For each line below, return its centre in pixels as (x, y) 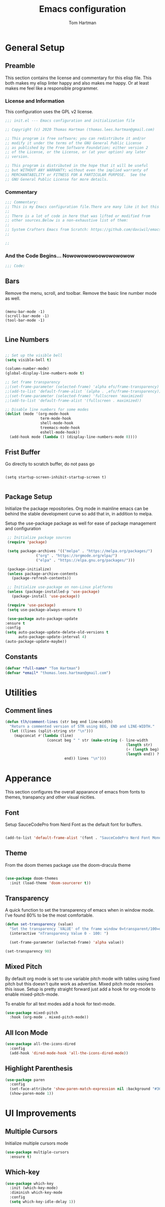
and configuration (23, 529)
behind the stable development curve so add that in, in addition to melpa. (79, 514)
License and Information (35, 101)
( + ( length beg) (143, 749)
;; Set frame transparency (33, 382)
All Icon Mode (27, 1032)
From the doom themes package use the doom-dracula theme (68, 865)
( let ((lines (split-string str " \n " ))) (51, 731)
